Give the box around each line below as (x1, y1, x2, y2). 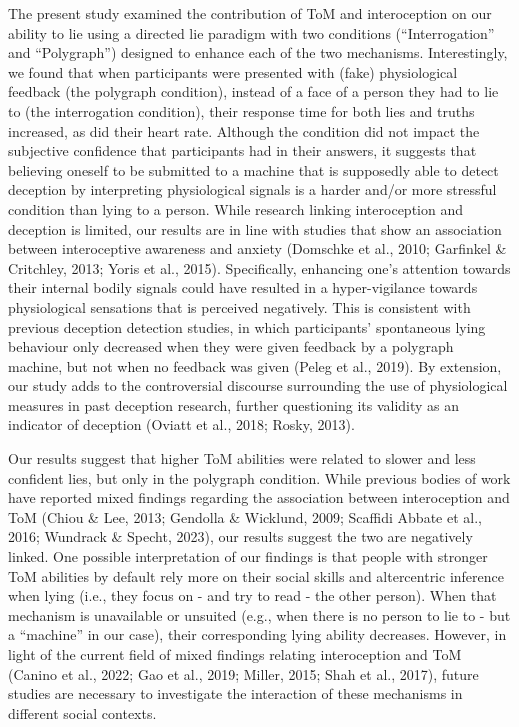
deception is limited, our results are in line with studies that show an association (8, 218, 502, 239)
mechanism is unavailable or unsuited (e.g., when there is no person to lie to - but (8, 604, 511, 625)
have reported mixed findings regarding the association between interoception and (8, 487, 510, 508)
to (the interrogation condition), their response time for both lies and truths (8, 100, 475, 121)
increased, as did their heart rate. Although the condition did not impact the (8, 120, 480, 141)
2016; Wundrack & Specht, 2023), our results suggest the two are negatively (8, 526, 473, 547)
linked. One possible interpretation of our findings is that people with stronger (8, 546, 488, 567)
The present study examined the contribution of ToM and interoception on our (8, 3, 492, 23)
